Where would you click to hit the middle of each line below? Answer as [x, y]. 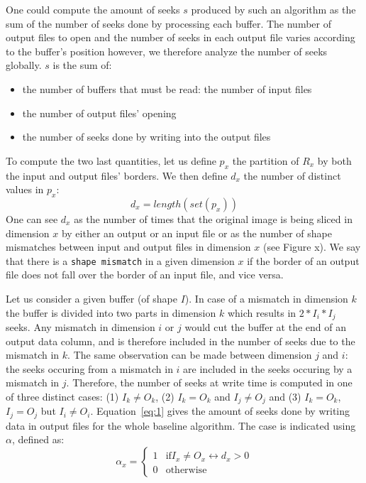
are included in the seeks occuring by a [268, 368]
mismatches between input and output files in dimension [128, 247]
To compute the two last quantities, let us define [111, 160]
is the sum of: [82, 65]
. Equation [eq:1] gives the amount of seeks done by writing [220, 411]
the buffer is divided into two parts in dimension [111, 312]
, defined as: [38, 439]
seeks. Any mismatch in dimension [81, 327]
